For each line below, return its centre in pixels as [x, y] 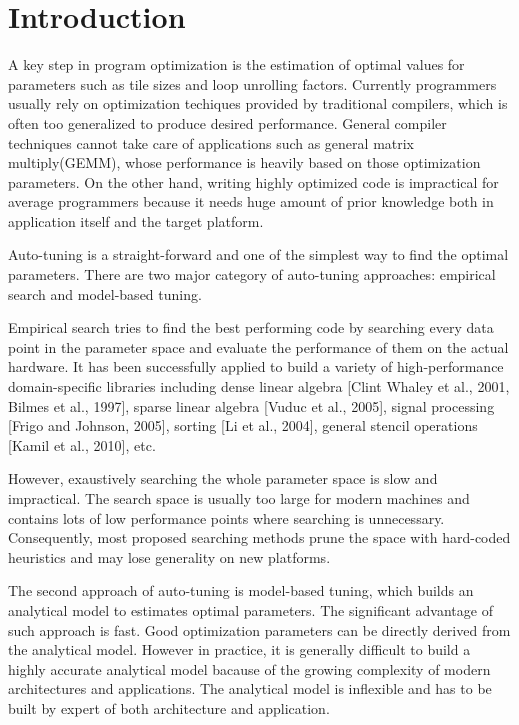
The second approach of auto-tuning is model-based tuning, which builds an [241, 590]
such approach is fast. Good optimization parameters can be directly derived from [259, 629]
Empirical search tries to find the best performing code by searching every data [251, 327]
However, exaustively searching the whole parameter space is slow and [223, 478]
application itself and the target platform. [136, 220]
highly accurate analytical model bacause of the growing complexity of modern [249, 668]
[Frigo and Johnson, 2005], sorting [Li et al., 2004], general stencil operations [243, 425]
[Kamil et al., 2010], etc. [82, 444]
